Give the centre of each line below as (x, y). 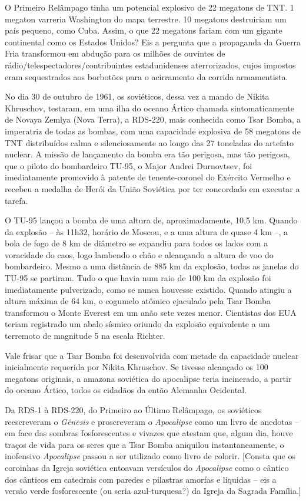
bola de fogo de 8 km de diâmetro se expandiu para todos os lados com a (137, 243)
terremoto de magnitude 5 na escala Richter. (85, 336)
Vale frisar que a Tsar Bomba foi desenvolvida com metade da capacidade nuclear (152, 355)
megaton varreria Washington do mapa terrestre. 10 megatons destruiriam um (146, 19)
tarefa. (16, 200)
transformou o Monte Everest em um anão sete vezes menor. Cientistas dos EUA (151, 312)
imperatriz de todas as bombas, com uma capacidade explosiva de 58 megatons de (153, 131)
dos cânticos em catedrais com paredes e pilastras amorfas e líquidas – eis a (141, 479)
